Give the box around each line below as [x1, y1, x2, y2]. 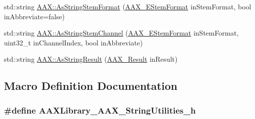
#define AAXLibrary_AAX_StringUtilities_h [4, 104, 196, 116]
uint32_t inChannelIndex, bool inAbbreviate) [4, 37, 143, 47]
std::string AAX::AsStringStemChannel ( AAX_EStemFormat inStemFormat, [4, 28, 239, 38]
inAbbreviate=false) [4, 11, 65, 21]
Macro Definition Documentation [4, 78, 178, 93]
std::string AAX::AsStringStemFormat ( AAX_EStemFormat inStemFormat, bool [4, 1, 252, 11]
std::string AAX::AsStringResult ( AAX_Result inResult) [4, 54, 178, 64]
